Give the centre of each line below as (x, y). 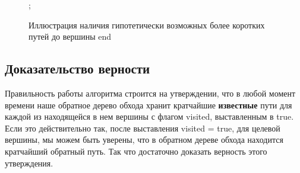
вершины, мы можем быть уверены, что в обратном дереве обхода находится (144, 140)
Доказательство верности (78, 68)
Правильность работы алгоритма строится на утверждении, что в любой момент (150, 93)
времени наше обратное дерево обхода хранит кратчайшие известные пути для (149, 105)
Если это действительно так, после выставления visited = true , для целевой (143, 128)
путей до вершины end (70, 36)
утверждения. (29, 163)
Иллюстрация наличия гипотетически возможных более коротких (147, 25)
